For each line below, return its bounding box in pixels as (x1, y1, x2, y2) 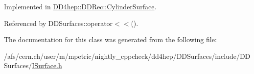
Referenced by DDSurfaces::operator (4, 18, 113, 28)
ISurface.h (32, 60, 62, 71)
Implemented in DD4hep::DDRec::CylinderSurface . (4, 1, 157, 11)
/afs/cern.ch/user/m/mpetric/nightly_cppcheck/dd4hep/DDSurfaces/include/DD (4, 50, 251, 61)
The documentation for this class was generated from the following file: (4, 34, 217, 45)
